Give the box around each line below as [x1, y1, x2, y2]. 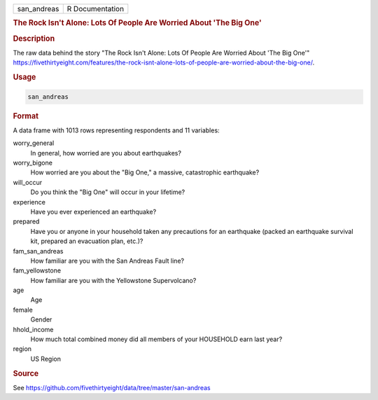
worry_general [13, 139, 55, 147]
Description [13, 34, 55, 43]
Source [13, 368, 39, 378]
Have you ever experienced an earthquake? [30, 207, 157, 216]
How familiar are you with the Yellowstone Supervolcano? [30, 276, 197, 284]
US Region [30, 354, 61, 363]
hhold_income [13, 325, 54, 333]
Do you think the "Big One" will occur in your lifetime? [30, 188, 185, 196]
